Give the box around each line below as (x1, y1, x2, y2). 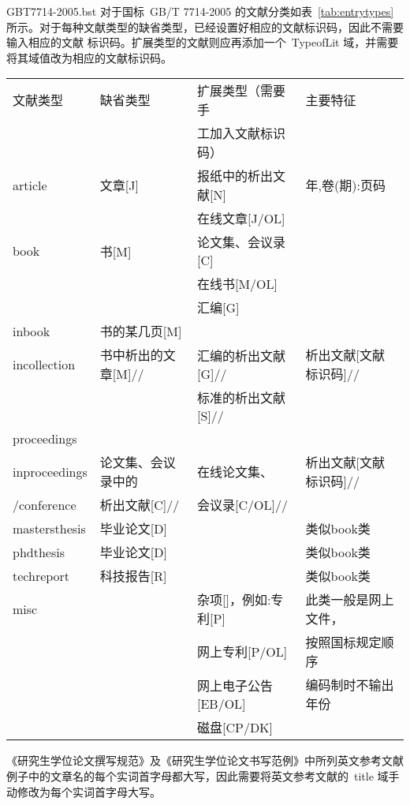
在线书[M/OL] (196, 275, 278, 294)
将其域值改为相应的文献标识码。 (6, 49, 172, 66)
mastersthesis (13, 519, 86, 537)
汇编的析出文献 (196, 346, 285, 365)
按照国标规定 (305, 633, 382, 652)
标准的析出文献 (196, 388, 285, 407)
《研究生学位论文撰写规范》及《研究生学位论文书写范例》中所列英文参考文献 (6, 752, 404, 769)
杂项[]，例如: (196, 590, 271, 609)
